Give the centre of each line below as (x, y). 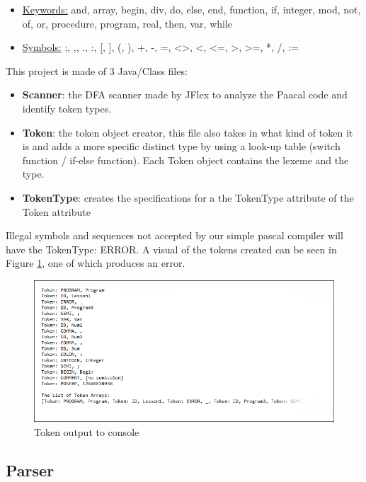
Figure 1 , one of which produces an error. (96, 263)
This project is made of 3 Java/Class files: (97, 70)
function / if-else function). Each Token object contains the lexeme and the (185, 160)
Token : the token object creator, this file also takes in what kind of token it (188, 132)
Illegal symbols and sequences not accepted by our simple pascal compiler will (175, 235)
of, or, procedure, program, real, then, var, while (127, 23)
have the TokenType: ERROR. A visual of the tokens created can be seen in (171, 249)
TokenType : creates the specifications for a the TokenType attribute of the (188, 197)
